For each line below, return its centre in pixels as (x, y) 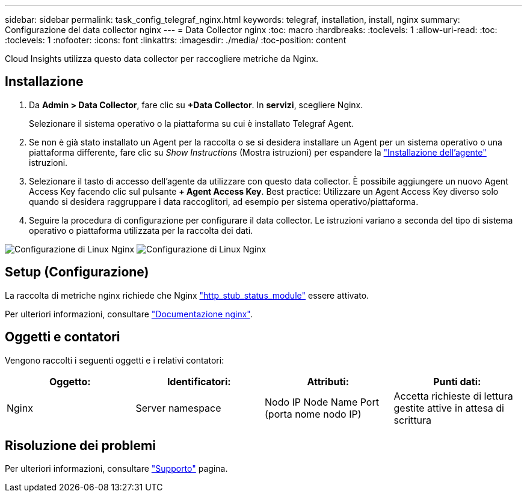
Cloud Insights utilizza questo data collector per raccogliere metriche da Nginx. (162, 59)
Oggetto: (70, 381)
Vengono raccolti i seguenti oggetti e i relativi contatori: (115, 360)
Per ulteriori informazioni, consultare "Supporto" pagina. (116, 469)
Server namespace (178, 408)
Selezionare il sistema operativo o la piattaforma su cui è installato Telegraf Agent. (192, 123)
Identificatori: (199, 381)
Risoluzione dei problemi (80, 445)
